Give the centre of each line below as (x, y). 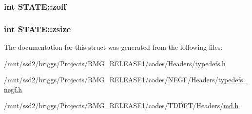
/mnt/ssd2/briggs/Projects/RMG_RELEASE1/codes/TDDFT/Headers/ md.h (121, 105)
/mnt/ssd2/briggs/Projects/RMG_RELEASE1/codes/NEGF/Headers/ (111, 80)
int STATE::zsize (38, 28)
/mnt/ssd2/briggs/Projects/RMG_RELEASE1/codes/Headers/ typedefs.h (115, 63)
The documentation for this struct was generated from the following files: (113, 47)
